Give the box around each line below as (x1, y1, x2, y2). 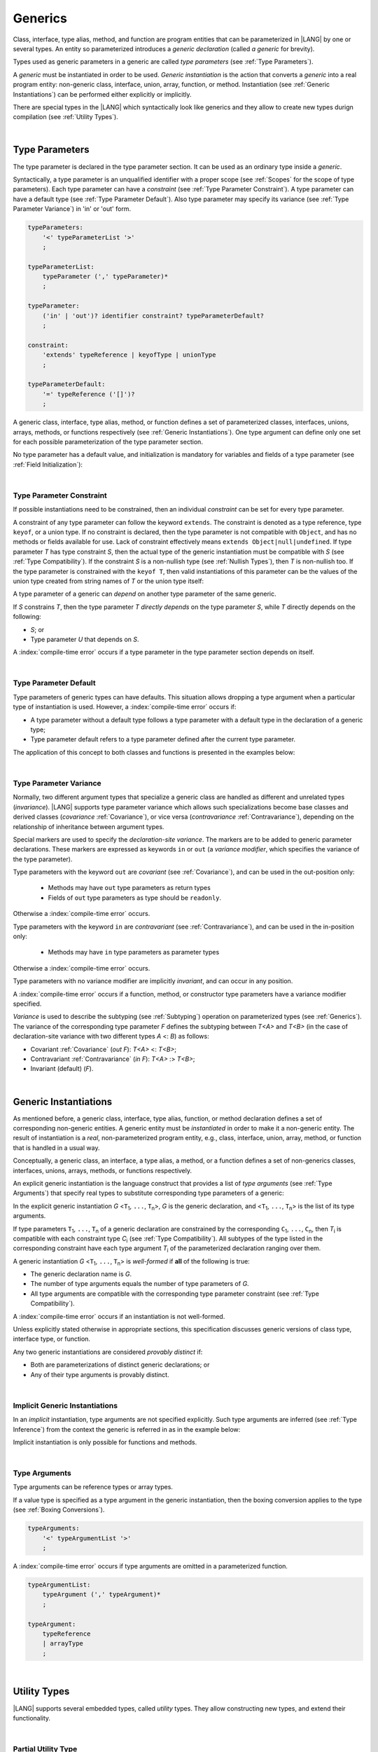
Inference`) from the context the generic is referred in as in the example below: (13, 1425, 241, 1433)
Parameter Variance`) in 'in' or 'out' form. (13, 205, 132, 213)
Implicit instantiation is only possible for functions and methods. (13, 1437, 197, 1446)
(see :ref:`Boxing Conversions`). (13, 1505, 105, 1514)
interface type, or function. (13, 1335, 91, 1343)
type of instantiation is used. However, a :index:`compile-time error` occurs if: (13, 703, 237, 711)
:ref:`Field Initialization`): (13, 460, 83, 469)
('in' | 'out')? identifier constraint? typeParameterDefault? (42, 312, 265, 320)
